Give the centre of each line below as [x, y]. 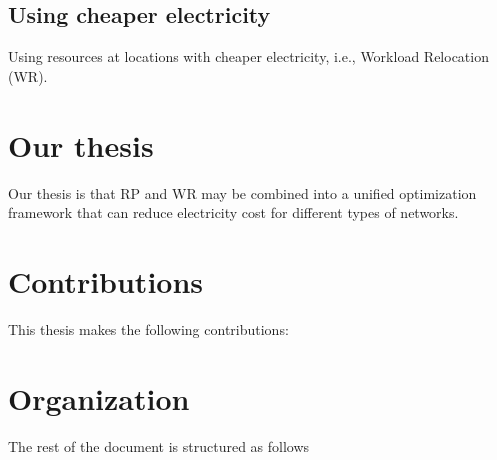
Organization [99, 397]
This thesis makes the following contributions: [148, 328]
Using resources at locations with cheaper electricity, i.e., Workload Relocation [248, 56]
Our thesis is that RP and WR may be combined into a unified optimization [242, 192]
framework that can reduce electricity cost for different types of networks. [233, 212]
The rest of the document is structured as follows [159, 445]
